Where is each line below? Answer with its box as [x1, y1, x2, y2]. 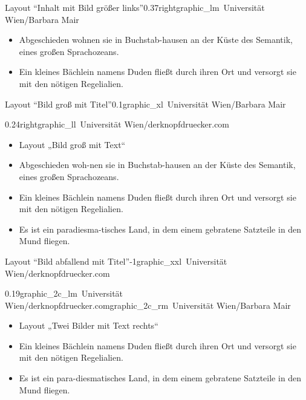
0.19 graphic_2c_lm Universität [5, 287, 123, 300]
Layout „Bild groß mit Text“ [19, 138, 126, 150]
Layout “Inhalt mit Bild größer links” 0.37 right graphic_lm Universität [5, 1, 265, 13]
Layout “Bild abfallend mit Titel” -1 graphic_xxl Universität [5, 254, 227, 267]
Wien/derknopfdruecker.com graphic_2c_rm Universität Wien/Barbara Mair [5, 298, 291, 311]
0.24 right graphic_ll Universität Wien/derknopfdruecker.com [5, 118, 230, 131]
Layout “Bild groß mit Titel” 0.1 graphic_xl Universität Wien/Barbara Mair [5, 97, 286, 110]
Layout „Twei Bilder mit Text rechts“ [19, 319, 158, 332]
